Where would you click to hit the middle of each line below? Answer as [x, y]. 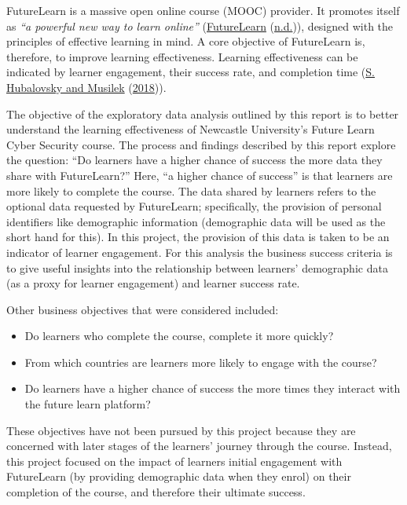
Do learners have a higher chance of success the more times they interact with [213, 388]
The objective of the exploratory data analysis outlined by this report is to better [203, 113]
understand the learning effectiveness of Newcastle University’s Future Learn [191, 129]
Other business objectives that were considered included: [143, 309]
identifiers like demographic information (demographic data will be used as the [196, 221]
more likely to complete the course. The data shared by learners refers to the [191, 190]
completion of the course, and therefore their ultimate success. [156, 492]
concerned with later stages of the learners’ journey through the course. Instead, [199, 446]
